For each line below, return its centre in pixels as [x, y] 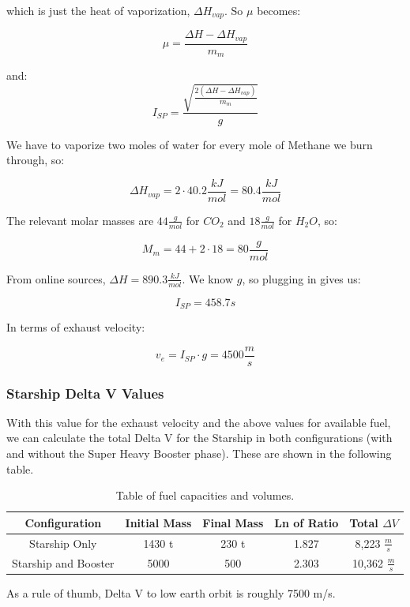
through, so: [36, 160]
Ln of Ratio [307, 522]
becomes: [279, 10]
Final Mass [233, 522]
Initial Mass [158, 522]
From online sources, [56, 278]
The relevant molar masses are [80, 220]
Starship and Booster [63, 562]
